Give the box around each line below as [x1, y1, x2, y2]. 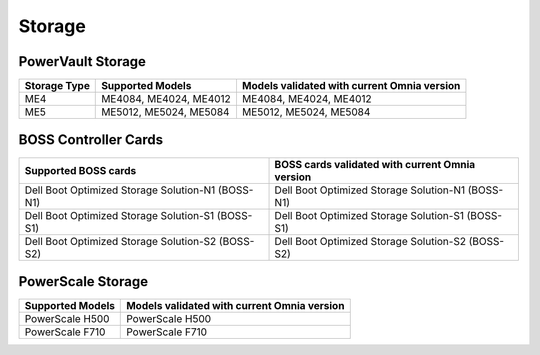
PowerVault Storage [18, 53, 147, 70]
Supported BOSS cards [24, 163, 137, 177]
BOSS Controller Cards [18, 131, 164, 149]
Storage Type [24, 79, 90, 93]
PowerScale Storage [18, 273, 149, 290]
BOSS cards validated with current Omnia [274, 157, 476, 171]
